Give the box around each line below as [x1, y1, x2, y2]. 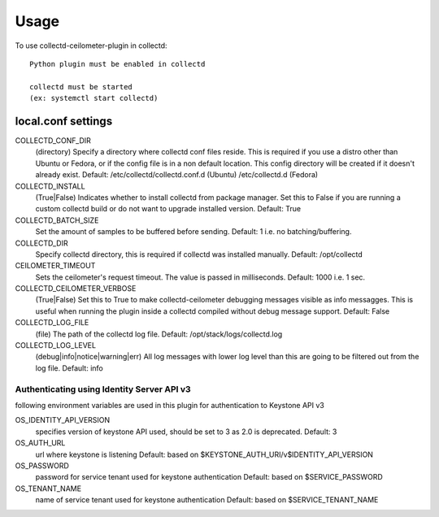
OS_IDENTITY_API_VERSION [15, 415, 111, 425]
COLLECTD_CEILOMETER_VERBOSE [15, 284, 137, 293]
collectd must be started [29, 82, 133, 91]
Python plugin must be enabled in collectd [29, 59, 206, 68]
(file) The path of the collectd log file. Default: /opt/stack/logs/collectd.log [35, 329, 283, 339]
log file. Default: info [35, 363, 103, 373]
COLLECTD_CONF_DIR [15, 136, 91, 146]
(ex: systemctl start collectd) [29, 93, 159, 103]
